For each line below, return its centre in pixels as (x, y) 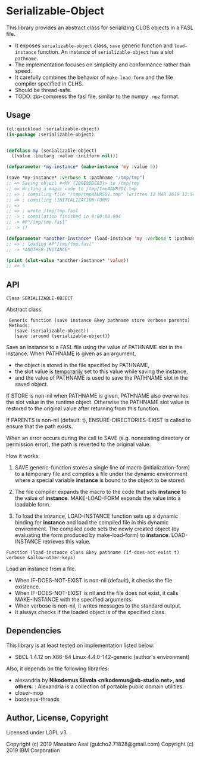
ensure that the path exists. (40, 426)
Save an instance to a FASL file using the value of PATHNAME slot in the (94, 347)
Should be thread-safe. (43, 90)
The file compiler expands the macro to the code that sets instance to (101, 492)
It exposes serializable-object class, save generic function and (94, 45)
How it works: (23, 456)
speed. (23, 71)
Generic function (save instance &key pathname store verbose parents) (99, 321)
